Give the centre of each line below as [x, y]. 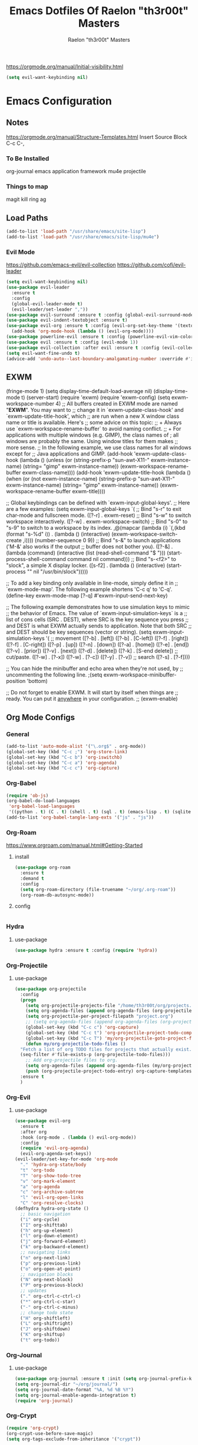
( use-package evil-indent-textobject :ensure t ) [67, 320]
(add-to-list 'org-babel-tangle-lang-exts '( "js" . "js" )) [80, 817]
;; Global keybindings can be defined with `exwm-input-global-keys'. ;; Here [98, 503]
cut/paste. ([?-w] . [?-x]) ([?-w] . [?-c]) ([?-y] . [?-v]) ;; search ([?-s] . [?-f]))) [98, 657]
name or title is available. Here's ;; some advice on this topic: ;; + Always [94, 423]
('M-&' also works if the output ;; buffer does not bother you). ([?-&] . [90, 547]
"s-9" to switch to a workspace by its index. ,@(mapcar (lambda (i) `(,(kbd [96, 528]
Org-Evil [18, 1097]
